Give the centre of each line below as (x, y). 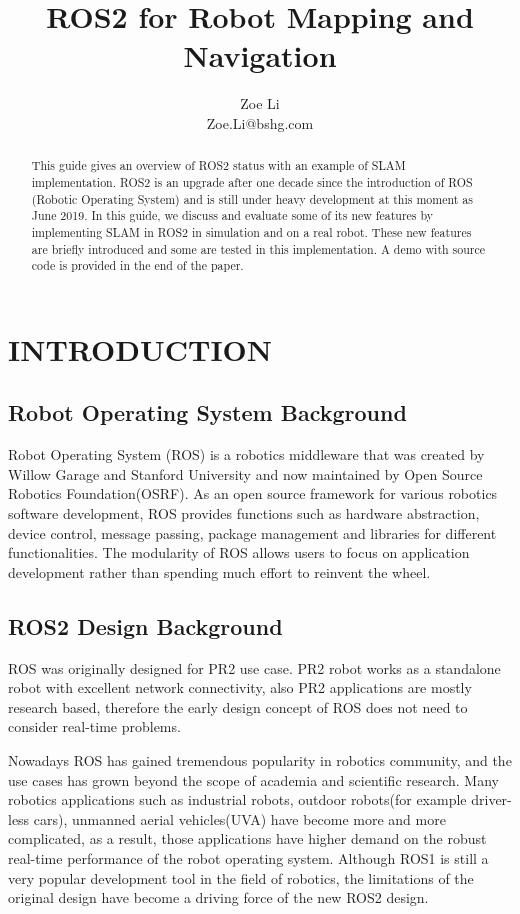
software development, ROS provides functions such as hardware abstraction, (244, 513)
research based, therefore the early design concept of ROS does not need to (238, 706)
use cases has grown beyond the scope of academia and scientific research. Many (253, 779)
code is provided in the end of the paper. (137, 265)
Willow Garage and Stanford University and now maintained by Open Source (245, 473)
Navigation (260, 55)
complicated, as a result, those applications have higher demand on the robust (247, 838)
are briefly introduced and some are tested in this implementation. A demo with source (258, 248)
